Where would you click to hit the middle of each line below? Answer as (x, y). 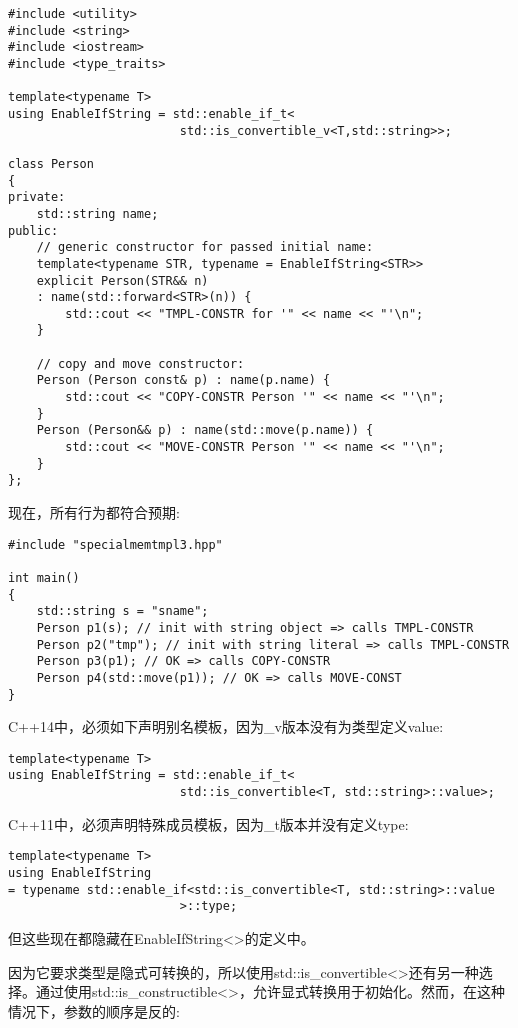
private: (37, 197)
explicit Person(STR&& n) (122, 280)
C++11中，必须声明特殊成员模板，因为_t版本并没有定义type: (208, 823)
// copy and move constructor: (140, 363)
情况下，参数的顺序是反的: (94, 1010)
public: (33, 230)
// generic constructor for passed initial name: (205, 247)
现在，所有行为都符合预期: (94, 512)
